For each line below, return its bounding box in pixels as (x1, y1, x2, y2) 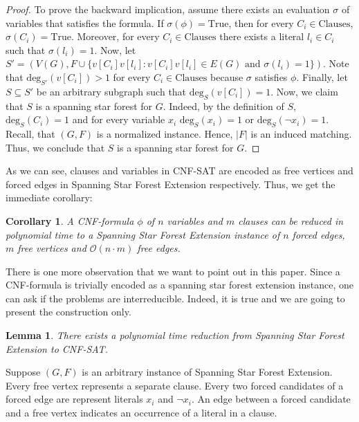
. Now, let (94, 42, 136, 57)
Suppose (6, 365, 41, 379)
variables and (167, 213, 223, 228)
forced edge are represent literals (6, 392, 143, 406)
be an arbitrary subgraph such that (36, 84, 187, 98)
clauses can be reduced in (238, 213, 344, 228)
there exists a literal (219, 29, 304, 44)
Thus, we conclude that (6, 140, 105, 154)
